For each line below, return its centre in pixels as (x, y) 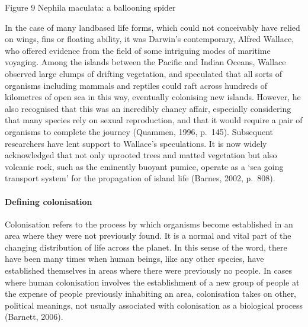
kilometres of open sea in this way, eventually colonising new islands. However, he (153, 97)
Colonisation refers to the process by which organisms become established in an (149, 224)
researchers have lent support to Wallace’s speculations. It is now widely (136, 143)
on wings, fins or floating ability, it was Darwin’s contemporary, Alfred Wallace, (150, 39)
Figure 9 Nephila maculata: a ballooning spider (90, 7)
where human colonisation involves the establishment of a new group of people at (152, 282)
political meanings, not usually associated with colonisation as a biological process (154, 305)
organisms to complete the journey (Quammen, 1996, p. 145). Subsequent (139, 131)
